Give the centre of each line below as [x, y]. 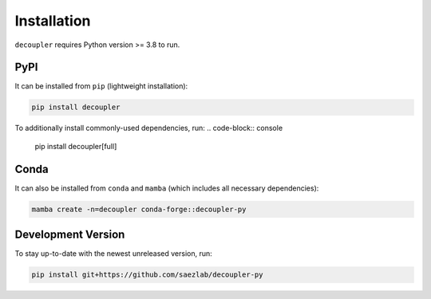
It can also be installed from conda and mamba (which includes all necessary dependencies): [167, 188]
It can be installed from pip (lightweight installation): [101, 86]
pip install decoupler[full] [76, 146]
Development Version [70, 235]
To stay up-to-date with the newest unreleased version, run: [114, 254]
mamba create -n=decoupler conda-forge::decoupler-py [139, 209]
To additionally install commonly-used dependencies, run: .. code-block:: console [149, 128]
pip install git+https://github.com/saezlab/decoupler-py [147, 275]
